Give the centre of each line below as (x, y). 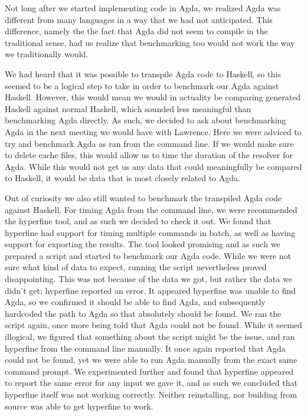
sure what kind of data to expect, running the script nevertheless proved (136, 267)
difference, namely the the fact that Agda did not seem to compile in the (136, 31)
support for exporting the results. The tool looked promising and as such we (143, 244)
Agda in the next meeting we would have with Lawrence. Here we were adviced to (153, 131)
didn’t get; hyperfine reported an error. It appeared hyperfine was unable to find (150, 290)
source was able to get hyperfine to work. (79, 406)
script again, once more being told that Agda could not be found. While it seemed (153, 325)
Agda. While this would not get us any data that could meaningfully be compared (153, 166)
